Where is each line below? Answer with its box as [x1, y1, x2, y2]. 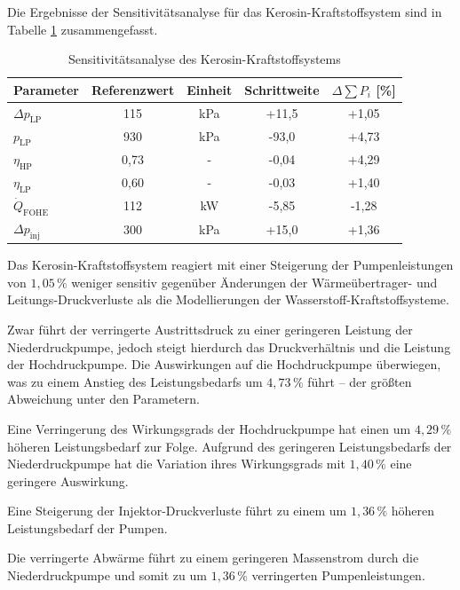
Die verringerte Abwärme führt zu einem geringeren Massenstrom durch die [7, 548, 419, 567]
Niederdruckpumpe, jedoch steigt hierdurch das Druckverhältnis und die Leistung [7, 337, 451, 356]
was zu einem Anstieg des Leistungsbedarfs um [7, 372, 263, 390]
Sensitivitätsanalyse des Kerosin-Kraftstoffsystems [67, 50, 341, 68]
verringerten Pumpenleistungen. [251, 566, 425, 585]
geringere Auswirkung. [7, 471, 129, 490]
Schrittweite [244, 80, 320, 98]
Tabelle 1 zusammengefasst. [7, 20, 158, 38]
